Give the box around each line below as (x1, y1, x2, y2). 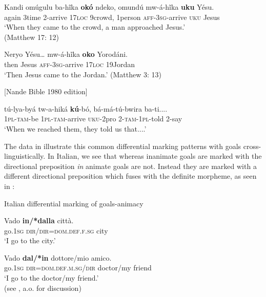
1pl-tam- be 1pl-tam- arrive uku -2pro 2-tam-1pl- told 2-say (4, 113, 182, 124)
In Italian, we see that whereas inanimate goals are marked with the (47, 151, 262, 161)
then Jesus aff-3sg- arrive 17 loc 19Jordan (4, 58, 135, 69)
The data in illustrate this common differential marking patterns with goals (4, 140, 241, 151)
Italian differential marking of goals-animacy (4, 198, 144, 208)
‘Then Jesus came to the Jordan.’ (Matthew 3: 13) (4, 69, 162, 79)
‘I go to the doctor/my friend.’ (4, 272, 99, 283)
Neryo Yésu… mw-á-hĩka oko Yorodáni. (4, 49, 128, 59)
